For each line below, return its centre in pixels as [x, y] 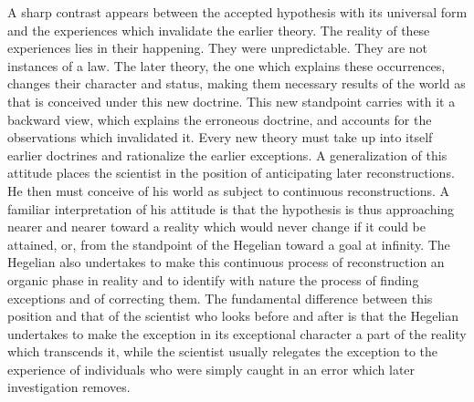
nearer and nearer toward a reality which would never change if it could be [216, 227]
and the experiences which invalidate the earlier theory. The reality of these [219, 30]
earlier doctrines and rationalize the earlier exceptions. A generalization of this [227, 155]
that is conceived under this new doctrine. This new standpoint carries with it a [232, 101]
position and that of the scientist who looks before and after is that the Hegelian [233, 316]
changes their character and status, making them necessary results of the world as [237, 83]
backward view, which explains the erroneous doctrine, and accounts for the [220, 119]
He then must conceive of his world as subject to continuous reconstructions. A [229, 190]
